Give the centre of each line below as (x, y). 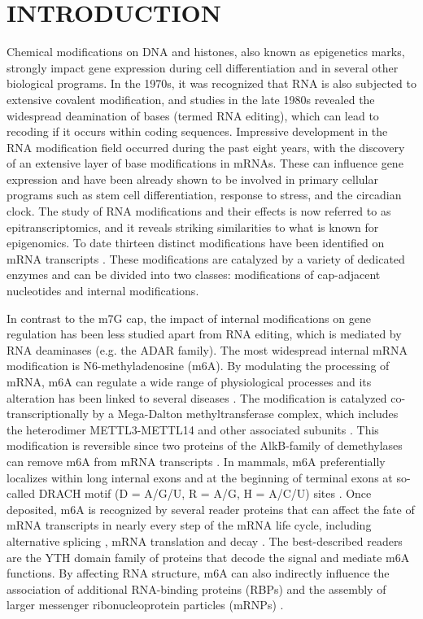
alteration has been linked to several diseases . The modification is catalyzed (197, 397)
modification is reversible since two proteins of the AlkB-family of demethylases (205, 445)
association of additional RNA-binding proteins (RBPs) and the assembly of (196, 588)
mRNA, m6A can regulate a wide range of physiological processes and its (189, 381)
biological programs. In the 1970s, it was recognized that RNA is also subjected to (211, 83)
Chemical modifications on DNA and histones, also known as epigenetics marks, (206, 52)
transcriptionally (48, 414)
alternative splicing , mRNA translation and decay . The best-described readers (205, 541)
